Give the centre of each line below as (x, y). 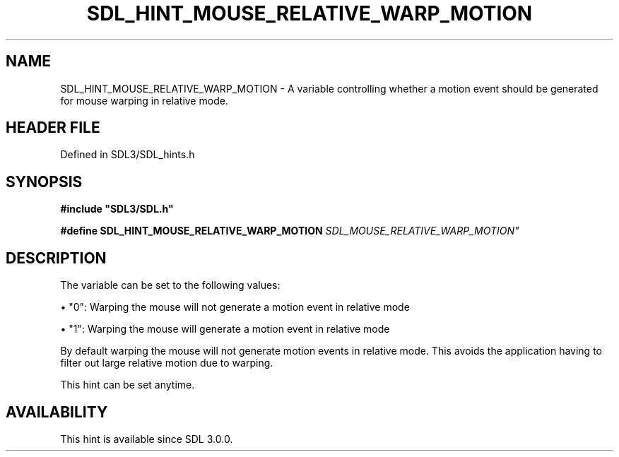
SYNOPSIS (44, 182)
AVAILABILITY (57, 412)
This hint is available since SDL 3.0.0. (147, 439)
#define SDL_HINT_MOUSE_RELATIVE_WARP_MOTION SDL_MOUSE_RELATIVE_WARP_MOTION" (290, 231)
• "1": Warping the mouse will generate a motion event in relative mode (225, 329)
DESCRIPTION (56, 258)
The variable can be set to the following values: (170, 285)
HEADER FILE (53, 128)
